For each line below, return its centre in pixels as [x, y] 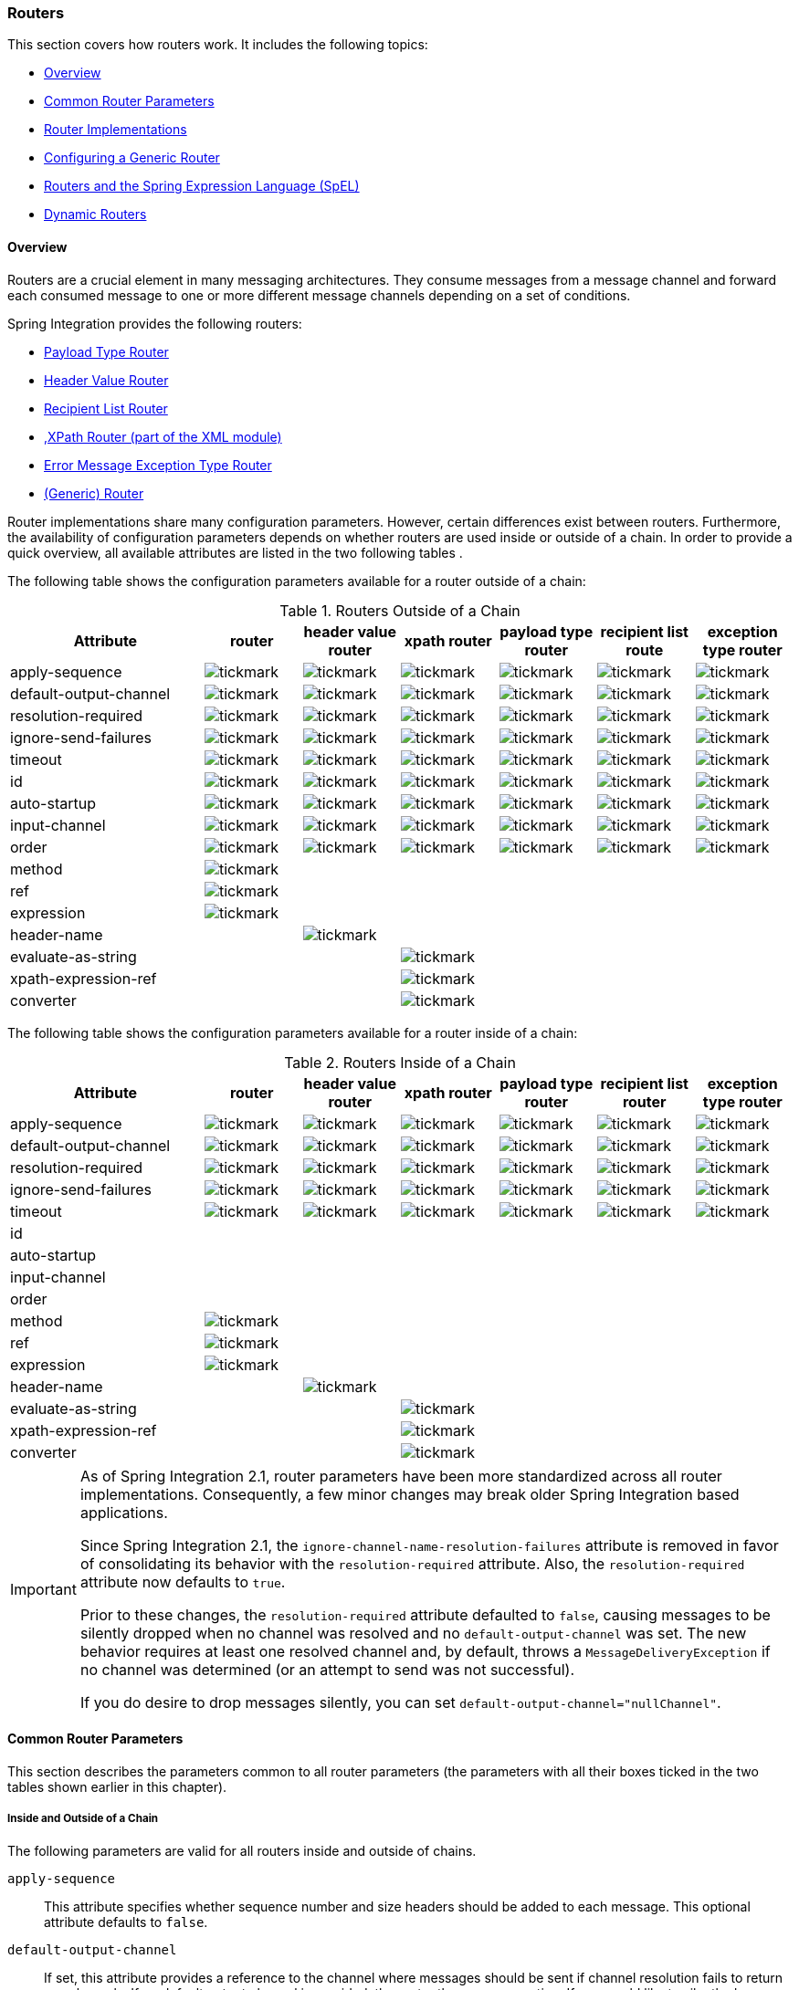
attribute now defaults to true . [183, 1582]
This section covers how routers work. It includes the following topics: [218, 45]
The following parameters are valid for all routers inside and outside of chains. [242, 1850]
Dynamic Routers [95, 215]
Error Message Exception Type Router [158, 465]
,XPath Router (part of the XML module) [163, 436]
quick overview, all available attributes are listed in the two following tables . [235, 552]
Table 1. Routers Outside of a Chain [400, 610]
